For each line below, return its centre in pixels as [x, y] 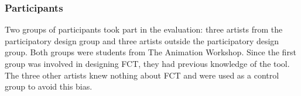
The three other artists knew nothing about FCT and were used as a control [142, 75]
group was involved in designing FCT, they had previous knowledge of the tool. [147, 63]
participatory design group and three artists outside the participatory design [142, 40]
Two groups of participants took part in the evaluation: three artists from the [144, 29]
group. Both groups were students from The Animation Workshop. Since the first [150, 52]
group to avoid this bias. [49, 86]
